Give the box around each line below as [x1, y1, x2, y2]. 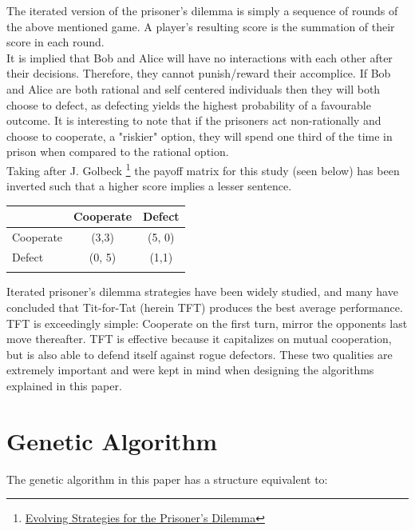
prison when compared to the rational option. [6, 143, 229, 160]
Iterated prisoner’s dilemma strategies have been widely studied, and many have [6, 283, 398, 300]
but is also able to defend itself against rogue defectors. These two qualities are [6, 345, 393, 362]
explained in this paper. [6, 377, 122, 393]
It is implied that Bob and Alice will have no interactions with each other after [6, 49, 393, 66]
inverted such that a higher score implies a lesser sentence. [6, 178, 292, 194]
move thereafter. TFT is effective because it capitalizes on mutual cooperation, [6, 330, 392, 347]
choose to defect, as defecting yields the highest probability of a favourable [6, 96, 371, 113]
